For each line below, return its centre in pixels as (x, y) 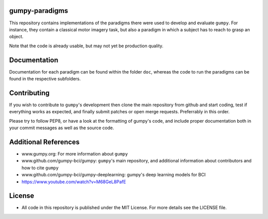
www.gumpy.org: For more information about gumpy (75, 153)
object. (16, 37)
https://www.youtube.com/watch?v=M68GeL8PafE (74, 182)
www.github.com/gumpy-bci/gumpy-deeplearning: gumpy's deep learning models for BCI (114, 175)
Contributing (29, 93)
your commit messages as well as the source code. (62, 128)
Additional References (44, 142)
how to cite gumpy (40, 168)
